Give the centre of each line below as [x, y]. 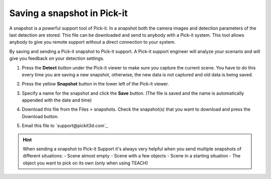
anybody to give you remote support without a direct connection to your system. [92, 42]
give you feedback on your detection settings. [57, 58]
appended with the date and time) [57, 100]
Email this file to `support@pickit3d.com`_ [65, 126]
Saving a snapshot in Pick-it [69, 13]
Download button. [40, 116]
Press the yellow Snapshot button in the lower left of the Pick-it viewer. [95, 84]
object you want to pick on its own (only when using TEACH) [85, 163]
